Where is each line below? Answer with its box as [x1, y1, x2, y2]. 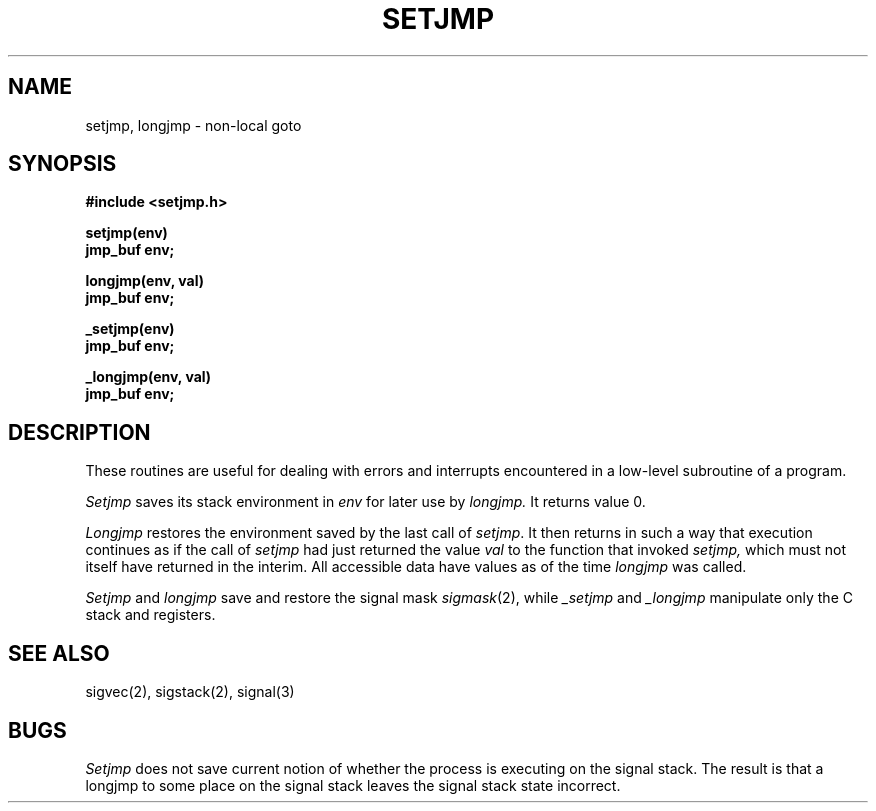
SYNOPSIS [8, 151, 117, 177]
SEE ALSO [8, 640, 110, 666]
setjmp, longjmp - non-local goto [85, 116, 302, 134]
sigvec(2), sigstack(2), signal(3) [85, 683, 295, 701]
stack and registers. [85, 606, 216, 624]
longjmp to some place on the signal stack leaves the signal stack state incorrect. [85, 776, 621, 794]
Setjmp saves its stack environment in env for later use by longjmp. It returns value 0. [85, 493, 646, 511]
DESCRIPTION [8, 419, 151, 445]
